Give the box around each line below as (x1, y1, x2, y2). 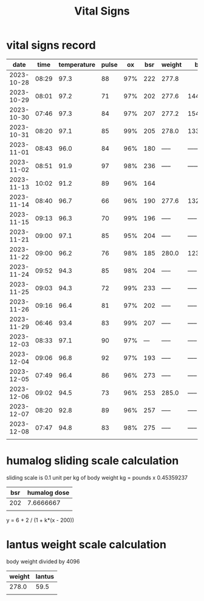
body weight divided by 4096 (6, 557, 80, 565)
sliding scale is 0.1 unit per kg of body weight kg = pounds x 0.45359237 (6, 474, 188, 481)
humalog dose (27, 488, 70, 497)
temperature (58, 60, 96, 69)
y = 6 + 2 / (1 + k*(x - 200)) (6, 516, 75, 523)
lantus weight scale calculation (6, 538, 167, 552)
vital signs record (6, 38, 96, 52)
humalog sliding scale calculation (6, 454, 179, 468)
